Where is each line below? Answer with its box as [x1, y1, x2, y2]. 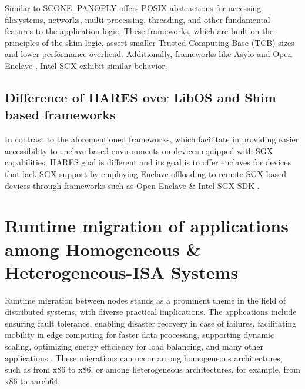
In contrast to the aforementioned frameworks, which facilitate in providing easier [5, 133, 299, 145]
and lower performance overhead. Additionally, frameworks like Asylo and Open [5, 48, 293, 60]
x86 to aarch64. [5, 374, 61, 387]
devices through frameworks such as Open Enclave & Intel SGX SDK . [5, 179, 260, 191]
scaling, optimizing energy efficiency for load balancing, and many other [5, 340, 264, 352]
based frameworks [5, 105, 116, 124]
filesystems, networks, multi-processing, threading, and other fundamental [5, 13, 270, 25]
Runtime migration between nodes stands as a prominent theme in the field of [5, 294, 286, 306]
